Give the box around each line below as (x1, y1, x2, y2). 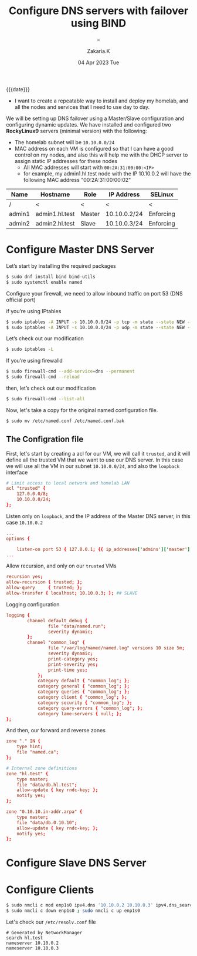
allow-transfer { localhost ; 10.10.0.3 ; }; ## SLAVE (6, 590, 138, 596)
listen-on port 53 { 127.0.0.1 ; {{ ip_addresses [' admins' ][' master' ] (16, 546, 191, 552)
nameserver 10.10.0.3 (6, 945, 59, 951)
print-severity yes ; (47, 661, 98, 668)
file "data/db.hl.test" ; (16, 782, 77, 788)
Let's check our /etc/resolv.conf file (6, 918, 96, 925)
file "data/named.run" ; (47, 623, 107, 629)
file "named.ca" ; (16, 749, 59, 755)
